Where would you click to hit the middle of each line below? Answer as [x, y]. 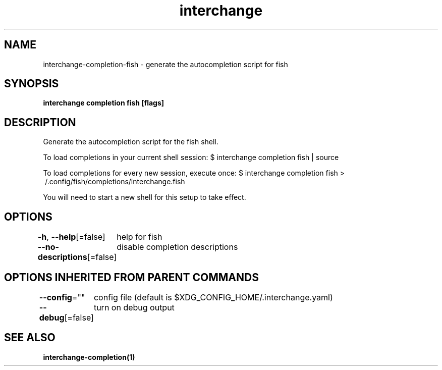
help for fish [140, 237]
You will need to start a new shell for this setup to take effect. [145, 197]
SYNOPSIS [32, 84]
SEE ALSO [30, 338]
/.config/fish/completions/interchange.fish [115, 182]
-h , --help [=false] [71, 237]
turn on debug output [134, 307]
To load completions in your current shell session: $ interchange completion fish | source [191, 157]
